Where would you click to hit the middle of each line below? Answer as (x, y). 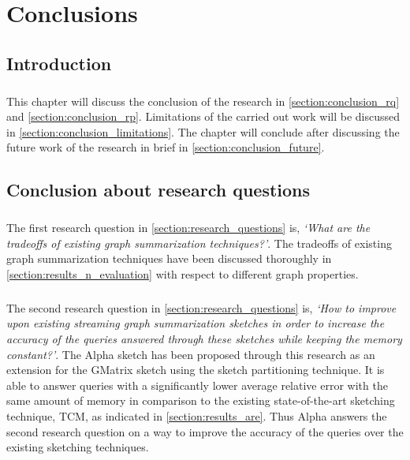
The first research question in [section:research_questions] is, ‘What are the (188, 228)
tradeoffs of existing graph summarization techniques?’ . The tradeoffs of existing (199, 243)
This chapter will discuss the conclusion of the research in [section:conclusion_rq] (203, 101)
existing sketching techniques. (78, 447)
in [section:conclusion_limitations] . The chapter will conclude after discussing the (203, 131)
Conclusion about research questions (158, 190)
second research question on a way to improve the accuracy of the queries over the (205, 431)
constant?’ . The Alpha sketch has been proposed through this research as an (191, 354)
